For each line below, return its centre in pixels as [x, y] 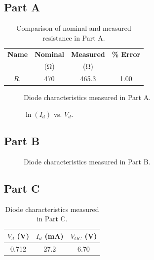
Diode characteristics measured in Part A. [87, 97]
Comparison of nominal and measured [74, 28]
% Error [126, 54]
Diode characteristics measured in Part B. [87, 161]
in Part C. [52, 219]
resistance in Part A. [74, 37]
